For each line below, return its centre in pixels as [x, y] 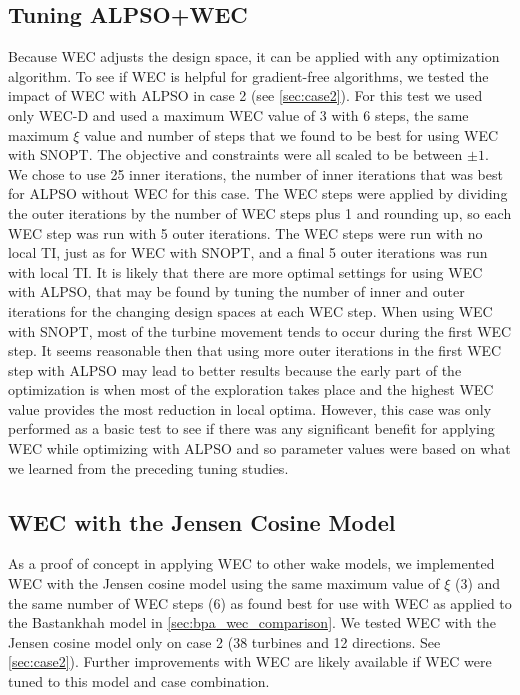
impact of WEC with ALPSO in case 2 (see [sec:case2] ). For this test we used [245, 95]
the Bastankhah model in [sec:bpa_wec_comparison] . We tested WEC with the [252, 622]
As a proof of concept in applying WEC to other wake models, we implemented [251, 563]
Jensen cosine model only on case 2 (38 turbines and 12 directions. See [224, 641]
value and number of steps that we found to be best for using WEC [291, 134]
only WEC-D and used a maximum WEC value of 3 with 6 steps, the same [238, 114]
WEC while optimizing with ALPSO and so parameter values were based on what [259, 448]
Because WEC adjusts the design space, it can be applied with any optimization [254, 56]
